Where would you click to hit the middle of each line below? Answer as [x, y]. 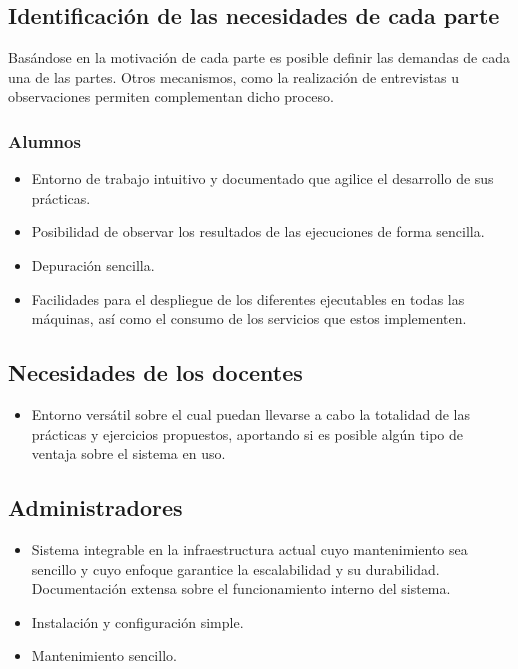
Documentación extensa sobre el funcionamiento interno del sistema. [241, 588]
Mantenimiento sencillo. [104, 655]
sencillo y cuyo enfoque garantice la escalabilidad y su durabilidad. [235, 568]
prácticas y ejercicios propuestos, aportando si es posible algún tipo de [247, 433]
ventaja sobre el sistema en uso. [128, 453]
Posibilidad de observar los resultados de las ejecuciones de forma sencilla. [258, 231]
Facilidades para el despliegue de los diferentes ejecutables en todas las [248, 298]
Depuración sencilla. [93, 264]
